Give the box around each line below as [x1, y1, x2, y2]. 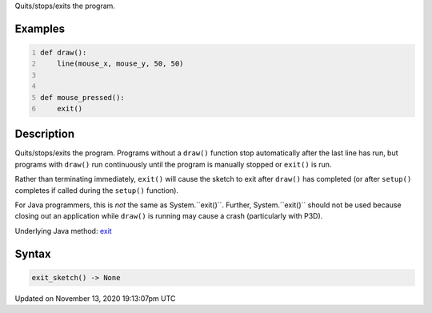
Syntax [14, 247, 51, 260]
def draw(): [40, 48, 87, 57]
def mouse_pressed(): [40, 93, 126, 102]
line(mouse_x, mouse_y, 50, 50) [57, 59, 184, 68]
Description [14, 127, 75, 141]
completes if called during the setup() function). [14, 185, 179, 195]
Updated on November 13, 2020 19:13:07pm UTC [14, 293, 176, 303]
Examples [14, 22, 66, 35]
